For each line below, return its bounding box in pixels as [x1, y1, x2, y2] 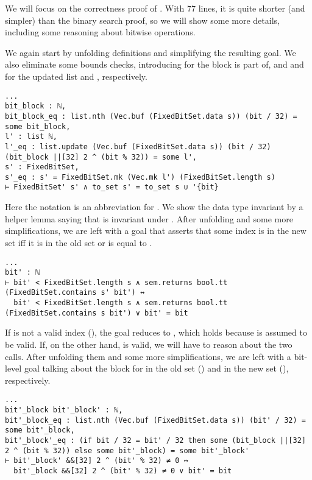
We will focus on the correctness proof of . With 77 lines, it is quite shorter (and [5, 2, 305, 14]
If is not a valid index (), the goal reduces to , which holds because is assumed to [5, 326, 307, 339]
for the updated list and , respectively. [5, 69, 147, 82]
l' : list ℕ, [5, 132, 57, 141]
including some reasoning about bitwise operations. [5, 26, 196, 38]
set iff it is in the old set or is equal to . [5, 236, 152, 249]
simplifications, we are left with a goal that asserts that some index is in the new [5, 224, 307, 237]
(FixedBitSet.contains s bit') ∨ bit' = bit [5, 308, 188, 317]
